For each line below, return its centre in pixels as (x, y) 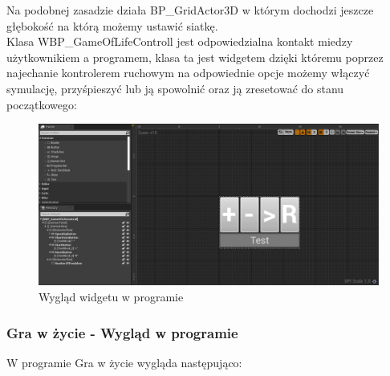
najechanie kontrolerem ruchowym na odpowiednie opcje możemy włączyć (188, 73)
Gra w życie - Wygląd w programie (122, 332)
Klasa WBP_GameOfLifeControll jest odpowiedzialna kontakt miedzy (180, 41)
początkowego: (42, 104)
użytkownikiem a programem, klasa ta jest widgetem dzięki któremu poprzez (195, 57)
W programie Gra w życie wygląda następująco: (124, 362)
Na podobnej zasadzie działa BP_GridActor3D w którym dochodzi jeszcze (190, 10)
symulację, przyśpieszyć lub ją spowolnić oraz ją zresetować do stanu (175, 88)
